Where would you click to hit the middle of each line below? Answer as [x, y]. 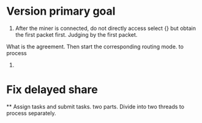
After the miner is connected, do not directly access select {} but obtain [106, 28]
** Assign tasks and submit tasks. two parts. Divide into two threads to [95, 106]
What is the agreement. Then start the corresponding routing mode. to [95, 47]
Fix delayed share [52, 90]
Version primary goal [61, 11]
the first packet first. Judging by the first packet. [76, 34]
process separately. [31, 113]
